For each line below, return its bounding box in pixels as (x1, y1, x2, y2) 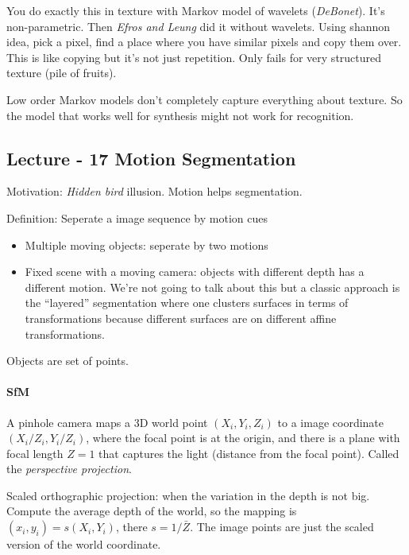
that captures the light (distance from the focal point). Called (98, 444, 399, 461)
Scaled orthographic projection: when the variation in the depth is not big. (6, 487, 370, 503)
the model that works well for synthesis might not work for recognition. (6, 107, 354, 123)
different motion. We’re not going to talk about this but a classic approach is (25, 278, 400, 295)
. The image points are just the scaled (190, 518, 374, 535)
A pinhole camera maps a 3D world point (6, 413, 208, 430)
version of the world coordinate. (6, 536, 161, 553)
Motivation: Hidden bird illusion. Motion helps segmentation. (6, 183, 303, 200)
